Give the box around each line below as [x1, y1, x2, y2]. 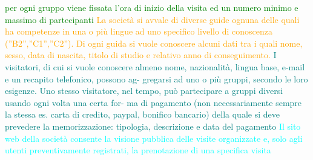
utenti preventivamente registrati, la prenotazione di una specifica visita [5, 144, 271, 156]
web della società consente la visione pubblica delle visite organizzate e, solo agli [5, 132, 303, 144]
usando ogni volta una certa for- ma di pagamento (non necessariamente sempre [5, 96, 302, 108]
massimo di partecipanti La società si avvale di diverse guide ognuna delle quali [5, 13, 300, 25]
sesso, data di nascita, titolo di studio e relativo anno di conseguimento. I [5, 48, 277, 61]
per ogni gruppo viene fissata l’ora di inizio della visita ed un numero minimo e [5, 1, 298, 13]
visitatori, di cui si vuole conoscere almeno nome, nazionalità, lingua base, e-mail [5, 60, 305, 73]
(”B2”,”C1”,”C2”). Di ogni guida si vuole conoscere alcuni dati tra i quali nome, [5, 36, 303, 49]
